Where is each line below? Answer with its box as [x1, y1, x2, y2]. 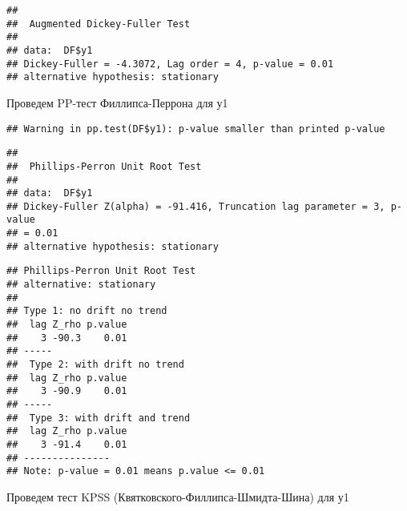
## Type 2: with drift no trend [6, 359, 184, 371]
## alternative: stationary [6, 279, 156, 291]
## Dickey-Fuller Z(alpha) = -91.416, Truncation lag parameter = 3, [6, 200, 385, 212]
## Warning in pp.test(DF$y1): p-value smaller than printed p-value [6, 123, 385, 135]
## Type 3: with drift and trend [6, 412, 191, 424]
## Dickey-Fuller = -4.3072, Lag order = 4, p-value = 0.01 [6, 58, 334, 70]
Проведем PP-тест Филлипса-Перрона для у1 [6, 94, 228, 111]
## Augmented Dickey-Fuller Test [6, 18, 191, 30]
